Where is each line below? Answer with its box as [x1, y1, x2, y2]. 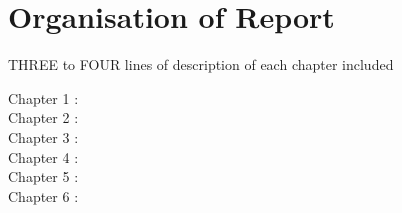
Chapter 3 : [8, 126, 79, 147]
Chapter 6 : [8, 185, 79, 206]
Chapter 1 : [8, 87, 79, 108]
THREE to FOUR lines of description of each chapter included [8, 54, 394, 75]
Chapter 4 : [8, 146, 79, 167]
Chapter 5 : [8, 166, 79, 187]
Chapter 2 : [8, 107, 79, 128]
